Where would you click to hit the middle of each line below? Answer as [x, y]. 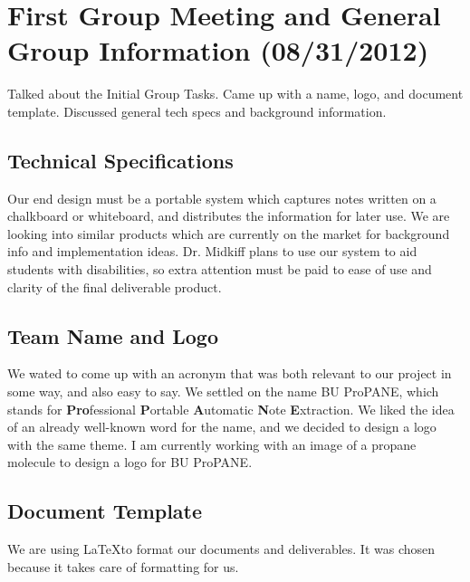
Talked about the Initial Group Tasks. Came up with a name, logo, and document [235, 94]
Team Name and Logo [113, 335]
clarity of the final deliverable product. [115, 286]
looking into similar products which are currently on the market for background [229, 233]
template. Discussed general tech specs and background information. [197, 111]
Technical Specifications [120, 160]
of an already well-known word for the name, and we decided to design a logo [222, 427]
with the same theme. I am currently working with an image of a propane [212, 444]
